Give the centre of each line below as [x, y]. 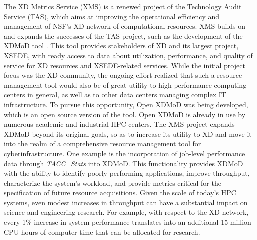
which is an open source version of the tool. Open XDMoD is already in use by [125, 114]
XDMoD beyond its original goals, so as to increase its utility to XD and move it [128, 133]
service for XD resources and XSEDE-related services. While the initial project [125, 65]
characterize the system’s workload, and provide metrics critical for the [113, 182]
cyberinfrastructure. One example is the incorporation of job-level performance [125, 153]
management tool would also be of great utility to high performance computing [125, 85]
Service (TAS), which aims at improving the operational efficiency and [112, 16]
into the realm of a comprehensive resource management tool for [103, 143]
